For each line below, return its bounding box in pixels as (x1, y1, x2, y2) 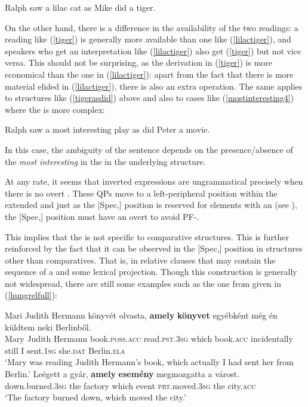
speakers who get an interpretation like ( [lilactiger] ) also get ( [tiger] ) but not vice (5, 44, 301, 57)
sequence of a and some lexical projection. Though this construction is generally (5, 265, 297, 278)
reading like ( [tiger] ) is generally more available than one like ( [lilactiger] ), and (5, 33, 291, 45)
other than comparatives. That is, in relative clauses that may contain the (5, 253, 276, 266)
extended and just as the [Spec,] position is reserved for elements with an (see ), (5, 198, 297, 211)
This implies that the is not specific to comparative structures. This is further (5, 230, 289, 243)
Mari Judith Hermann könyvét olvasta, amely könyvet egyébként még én (5, 309, 278, 322)
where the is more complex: (5, 103, 105, 115)
